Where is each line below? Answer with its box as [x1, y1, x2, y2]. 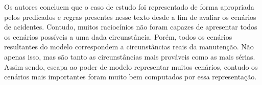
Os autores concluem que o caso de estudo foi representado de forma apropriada [4, 2, 254, 12]
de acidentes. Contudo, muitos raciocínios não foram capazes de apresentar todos [4, 21, 257, 32]
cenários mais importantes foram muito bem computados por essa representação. [4, 71, 257, 82]
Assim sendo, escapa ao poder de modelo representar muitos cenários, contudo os [4, 61, 258, 72]
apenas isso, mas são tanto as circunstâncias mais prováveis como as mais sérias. [4, 51, 255, 62]
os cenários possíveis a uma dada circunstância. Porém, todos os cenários [4, 31, 232, 42]
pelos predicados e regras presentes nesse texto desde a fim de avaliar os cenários [4, 11, 256, 22]
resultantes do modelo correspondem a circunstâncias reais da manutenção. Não [4, 41, 254, 52]
